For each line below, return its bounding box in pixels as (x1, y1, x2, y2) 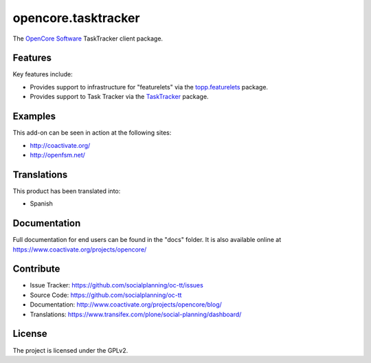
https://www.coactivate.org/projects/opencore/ (12, 245, 147, 254)
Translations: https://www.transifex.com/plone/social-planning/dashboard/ (30, 310, 242, 318)
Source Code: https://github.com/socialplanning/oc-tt (30, 291, 182, 299)
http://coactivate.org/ (30, 141, 91, 149)
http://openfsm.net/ (30, 151, 86, 159)
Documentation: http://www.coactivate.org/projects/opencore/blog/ (30, 300, 223, 309)
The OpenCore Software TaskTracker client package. (12, 34, 164, 43)
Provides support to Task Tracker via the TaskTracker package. (30, 93, 209, 101)
